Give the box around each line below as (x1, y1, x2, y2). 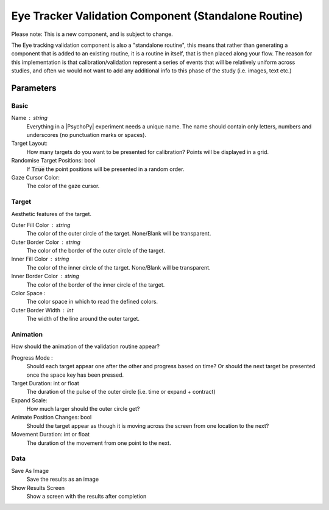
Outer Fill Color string (11, 221, 71, 228)
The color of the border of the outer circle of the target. (26, 247, 166, 254)
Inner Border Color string (11, 273, 79, 280)
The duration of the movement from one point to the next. (26, 439, 171, 447)
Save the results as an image (26, 475, 99, 483)
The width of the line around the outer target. (26, 315, 140, 323)
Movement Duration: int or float (11, 431, 90, 438)
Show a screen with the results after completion (26, 492, 147, 500)
